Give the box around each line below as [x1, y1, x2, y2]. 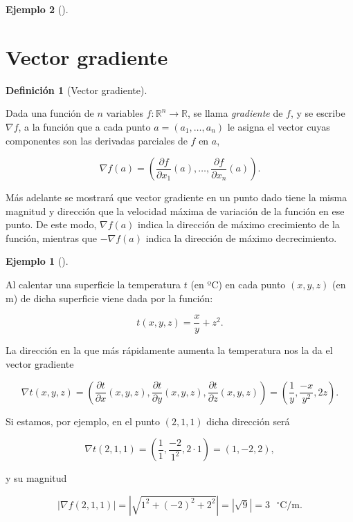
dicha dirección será [206, 413, 290, 428]
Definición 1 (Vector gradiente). [6, 82, 147, 97]
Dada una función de [6, 106, 94, 120]
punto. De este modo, [6, 217, 97, 232]
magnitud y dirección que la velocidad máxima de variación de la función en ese [6, 203, 345, 218]
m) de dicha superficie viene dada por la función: [6, 290, 213, 305]
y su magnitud [6, 471, 67, 485]
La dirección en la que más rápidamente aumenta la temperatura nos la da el [6, 343, 333, 357]
